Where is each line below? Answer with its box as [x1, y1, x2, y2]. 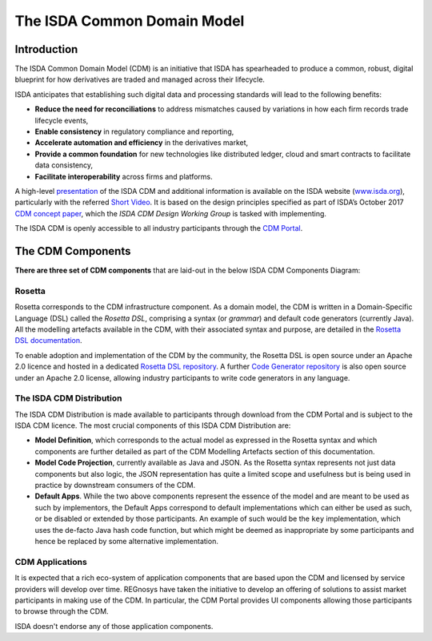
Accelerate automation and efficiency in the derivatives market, [34, 138, 249, 147]
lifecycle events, [34, 115, 89, 125]
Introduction [14, 42, 78, 56]
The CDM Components [14, 244, 131, 258]
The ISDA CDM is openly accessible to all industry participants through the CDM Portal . [14, 224, 303, 233]
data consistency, [34, 160, 94, 170]
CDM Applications [14, 556, 87, 567]
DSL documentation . [14, 336, 83, 345]
